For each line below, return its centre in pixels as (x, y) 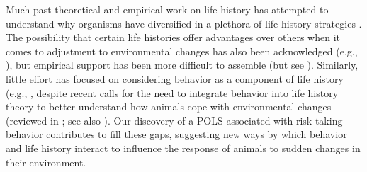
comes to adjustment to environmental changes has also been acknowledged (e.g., (182, 51)
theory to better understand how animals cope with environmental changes (169, 107)
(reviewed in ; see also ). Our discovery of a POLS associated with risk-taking (174, 120)
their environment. (46, 162)
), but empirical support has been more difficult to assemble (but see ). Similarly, (182, 65)
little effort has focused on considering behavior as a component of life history (175, 78)
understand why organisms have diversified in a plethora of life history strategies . (184, 23)
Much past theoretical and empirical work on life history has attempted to (167, 9)
